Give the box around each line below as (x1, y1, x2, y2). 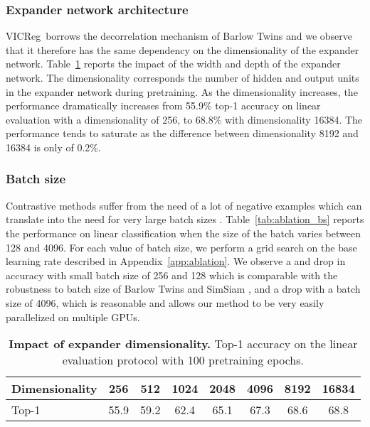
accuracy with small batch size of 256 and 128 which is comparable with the (6, 267, 338, 282)
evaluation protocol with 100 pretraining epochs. (62, 352, 305, 369)
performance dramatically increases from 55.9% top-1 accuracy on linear (6, 98, 321, 113)
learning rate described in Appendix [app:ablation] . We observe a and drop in (6, 254, 346, 269)
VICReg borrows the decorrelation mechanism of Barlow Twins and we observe (6, 28, 352, 43)
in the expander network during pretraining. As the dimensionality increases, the (6, 84, 358, 99)
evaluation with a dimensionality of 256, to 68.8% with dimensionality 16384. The (6, 112, 363, 126)
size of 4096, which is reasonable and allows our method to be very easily (6, 295, 324, 310)
